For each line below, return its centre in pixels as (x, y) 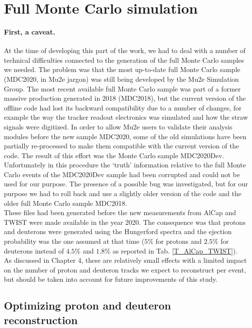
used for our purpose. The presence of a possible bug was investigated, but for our (126, 184)
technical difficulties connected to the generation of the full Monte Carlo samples (124, 60)
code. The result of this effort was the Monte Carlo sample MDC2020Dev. (114, 155)
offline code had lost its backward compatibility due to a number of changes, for (123, 107)
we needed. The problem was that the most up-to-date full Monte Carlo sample (122, 69)
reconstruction (41, 319)
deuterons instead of (34, 250)
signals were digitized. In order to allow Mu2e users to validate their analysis (118, 126)
